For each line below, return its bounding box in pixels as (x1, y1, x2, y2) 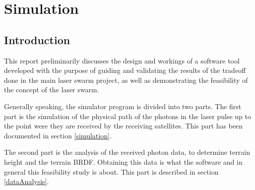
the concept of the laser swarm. (4, 84, 99, 95)
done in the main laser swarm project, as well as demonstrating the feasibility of (4, 74, 248, 85)
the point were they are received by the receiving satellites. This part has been (4, 121, 243, 131)
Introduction (4, 32, 70, 47)
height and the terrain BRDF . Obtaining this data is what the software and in (4, 156, 243, 167)
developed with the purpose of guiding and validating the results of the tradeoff (4, 65, 246, 75)
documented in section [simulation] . (4, 130, 112, 140)
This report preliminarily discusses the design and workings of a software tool (4, 55, 240, 65)
